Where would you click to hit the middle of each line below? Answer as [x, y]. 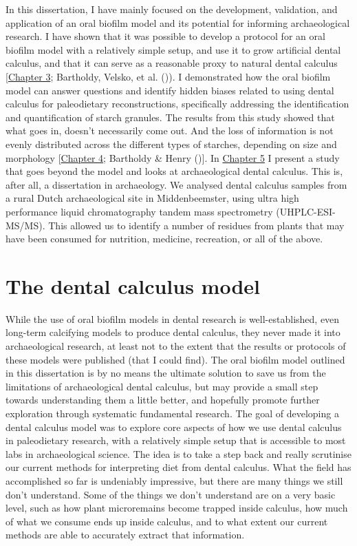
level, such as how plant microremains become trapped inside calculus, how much [177, 508]
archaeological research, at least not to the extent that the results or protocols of [176, 346]
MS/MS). [25, 225]
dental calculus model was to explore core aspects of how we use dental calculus [174, 427]
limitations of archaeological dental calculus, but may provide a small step [162, 386]
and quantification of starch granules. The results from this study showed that [170, 117]
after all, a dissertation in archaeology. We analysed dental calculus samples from [176, 184]
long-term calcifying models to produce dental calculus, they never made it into [173, 332]
